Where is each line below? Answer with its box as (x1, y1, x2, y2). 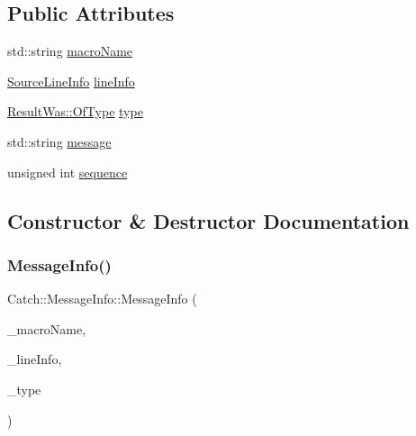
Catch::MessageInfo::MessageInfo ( (7, 289, 197, 308)
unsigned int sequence (7, 162, 128, 181)
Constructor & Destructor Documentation (7, 206, 410, 234)
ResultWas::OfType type (7, 102, 143, 121)
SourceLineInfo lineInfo (7, 71, 135, 90)
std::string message (7, 132, 112, 150)
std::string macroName (7, 41, 133, 60)
